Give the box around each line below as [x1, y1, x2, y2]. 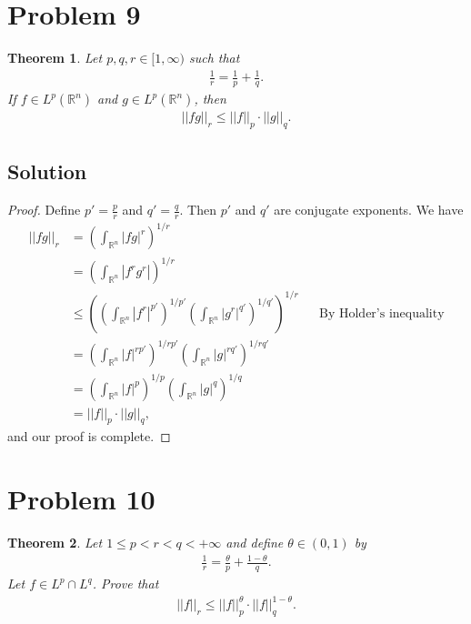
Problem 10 [7, 480, 155, 518]
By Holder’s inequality [319, 307, 445, 320]
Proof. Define [7, 200, 81, 219]
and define [225, 533, 284, 552]
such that [188, 48, 240, 67]
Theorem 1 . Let [7, 48, 103, 67]
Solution [7, 157, 87, 186]
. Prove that [92, 574, 159, 593]
